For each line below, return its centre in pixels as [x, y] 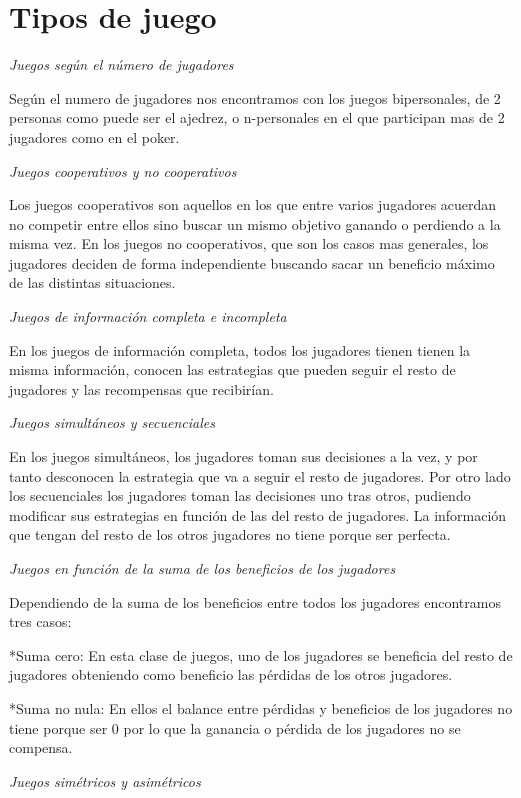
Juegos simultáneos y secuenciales [112, 422]
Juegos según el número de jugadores [121, 64]
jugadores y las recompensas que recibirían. [141, 388]
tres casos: [40, 621]
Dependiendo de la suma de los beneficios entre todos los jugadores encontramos [255, 601]
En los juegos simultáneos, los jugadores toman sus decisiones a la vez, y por [243, 456]
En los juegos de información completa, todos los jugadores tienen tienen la [240, 349]
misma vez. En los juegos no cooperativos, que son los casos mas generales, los [249, 243]
